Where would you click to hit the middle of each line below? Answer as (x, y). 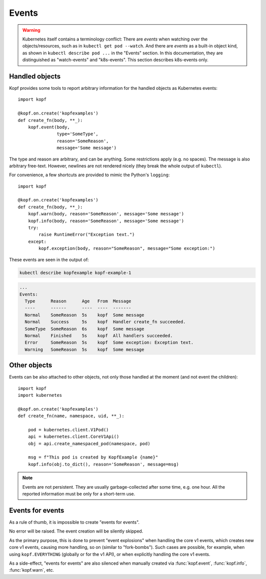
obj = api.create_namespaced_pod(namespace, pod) (89, 444)
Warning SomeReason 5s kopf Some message (85, 349)
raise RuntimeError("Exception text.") (87, 235)
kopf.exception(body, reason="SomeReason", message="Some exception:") (127, 249)
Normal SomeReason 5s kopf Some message (85, 315)
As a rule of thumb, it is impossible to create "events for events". (74, 522)
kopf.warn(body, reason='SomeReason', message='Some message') (106, 214)
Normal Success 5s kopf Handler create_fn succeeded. (105, 322)
